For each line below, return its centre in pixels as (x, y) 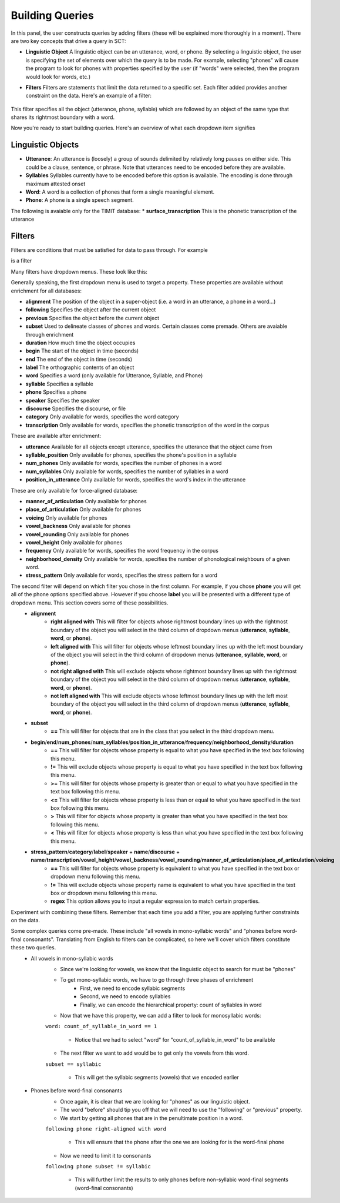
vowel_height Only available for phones (74, 542)
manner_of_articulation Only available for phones (86, 501)
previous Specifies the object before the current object (92, 318)
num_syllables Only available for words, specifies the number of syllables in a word (127, 471)
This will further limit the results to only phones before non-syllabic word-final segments (182, 1179)
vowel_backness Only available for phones (78, 526)
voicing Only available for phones (66, 517)
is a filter (21, 261)
